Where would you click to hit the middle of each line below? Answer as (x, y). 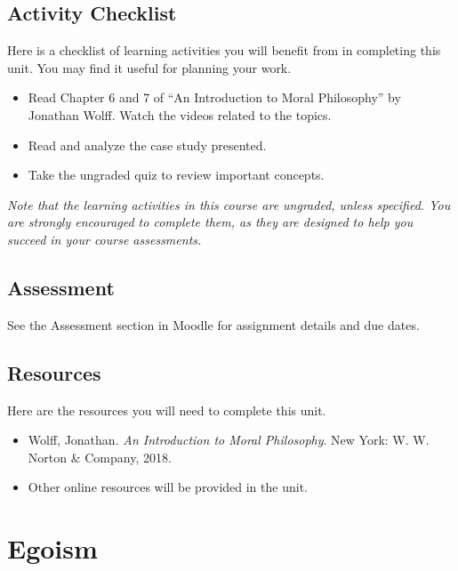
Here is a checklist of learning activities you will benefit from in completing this (224, 50)
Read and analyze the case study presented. (147, 145)
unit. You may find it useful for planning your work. (149, 67)
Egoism (52, 548)
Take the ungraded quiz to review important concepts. (176, 175)
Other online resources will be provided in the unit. (168, 487)
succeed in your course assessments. (104, 239)
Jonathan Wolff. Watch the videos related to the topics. (180, 114)
